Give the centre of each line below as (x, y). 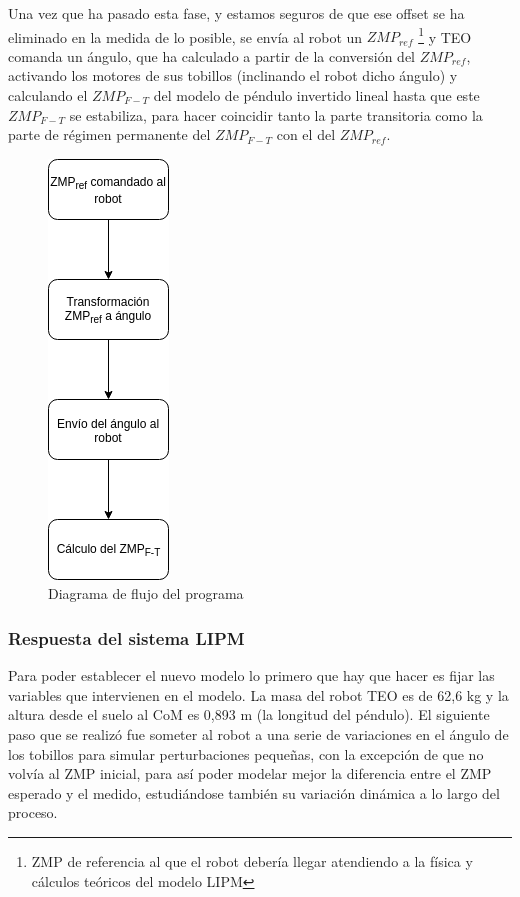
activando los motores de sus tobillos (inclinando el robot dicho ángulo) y (233, 75)
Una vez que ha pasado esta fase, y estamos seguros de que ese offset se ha (236, 13)
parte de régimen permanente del (109, 134)
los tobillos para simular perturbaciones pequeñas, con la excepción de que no (246, 753)
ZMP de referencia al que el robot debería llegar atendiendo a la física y (252, 860)
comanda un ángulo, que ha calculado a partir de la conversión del (211, 55)
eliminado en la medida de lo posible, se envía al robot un (185, 36)
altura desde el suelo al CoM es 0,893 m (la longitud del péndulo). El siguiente (249, 714)
